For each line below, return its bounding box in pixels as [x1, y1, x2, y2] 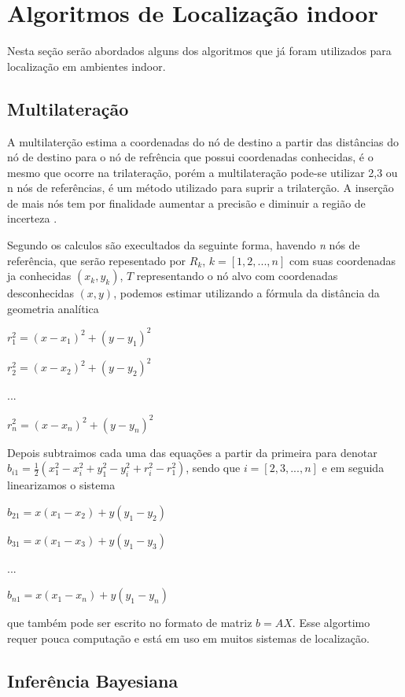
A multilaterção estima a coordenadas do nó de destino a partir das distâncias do [7, 133, 399, 149]
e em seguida [322, 459, 385, 476]
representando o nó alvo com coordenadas [136, 267, 338, 284]
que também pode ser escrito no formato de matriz [7, 614, 252, 631]
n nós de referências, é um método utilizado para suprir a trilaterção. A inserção [7, 179, 394, 196]
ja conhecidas [7, 267, 72, 284]
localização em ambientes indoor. [7, 57, 166, 74]
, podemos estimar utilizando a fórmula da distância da [113, 285, 380, 301]
